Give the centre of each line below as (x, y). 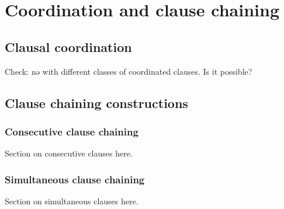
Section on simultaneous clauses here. (72, 201)
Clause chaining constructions (96, 102)
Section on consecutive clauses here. (69, 153)
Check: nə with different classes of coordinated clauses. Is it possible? (129, 71)
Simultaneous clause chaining (75, 179)
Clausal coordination (68, 46)
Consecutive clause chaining (72, 131)
